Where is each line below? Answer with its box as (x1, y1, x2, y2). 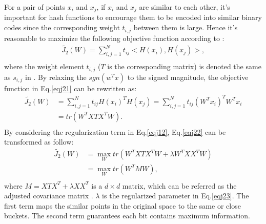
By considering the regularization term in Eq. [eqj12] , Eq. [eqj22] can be (4, 126, 226, 137)
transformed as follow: (4, 136, 74, 147)
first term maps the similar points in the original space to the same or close (4, 200, 241, 211)
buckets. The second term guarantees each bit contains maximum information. (4, 210, 250, 221)
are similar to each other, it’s (139, 2, 230, 12)
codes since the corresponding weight (4, 22, 120, 33)
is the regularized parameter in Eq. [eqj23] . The (102, 190, 249, 201)
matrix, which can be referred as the (122, 180, 237, 191)
